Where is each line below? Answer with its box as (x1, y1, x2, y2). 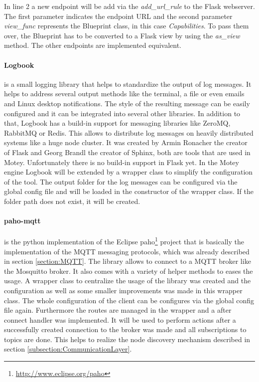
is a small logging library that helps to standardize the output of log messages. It (4, 78, 252, 89)
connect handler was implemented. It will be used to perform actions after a (4, 314, 236, 325)
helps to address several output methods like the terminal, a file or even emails (4, 88, 245, 99)
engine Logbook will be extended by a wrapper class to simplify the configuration (4, 167, 253, 177)
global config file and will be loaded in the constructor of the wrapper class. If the (4, 186, 254, 196)
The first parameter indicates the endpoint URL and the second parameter (4, 10, 233, 21)
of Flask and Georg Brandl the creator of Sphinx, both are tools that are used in (4, 147, 251, 157)
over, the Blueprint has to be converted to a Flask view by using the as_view (4, 30, 240, 40)
